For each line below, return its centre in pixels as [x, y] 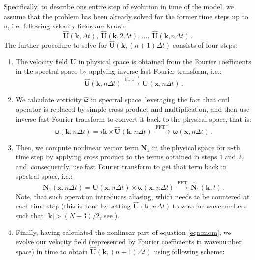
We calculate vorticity [48, 99]
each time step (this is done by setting [73, 206]
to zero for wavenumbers [210, 206]
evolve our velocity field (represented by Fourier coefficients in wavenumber [128, 242]
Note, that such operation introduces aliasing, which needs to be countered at [132, 196]
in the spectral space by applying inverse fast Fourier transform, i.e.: [118, 71]
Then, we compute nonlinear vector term [77, 147]
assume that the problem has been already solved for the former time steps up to [126, 16]
